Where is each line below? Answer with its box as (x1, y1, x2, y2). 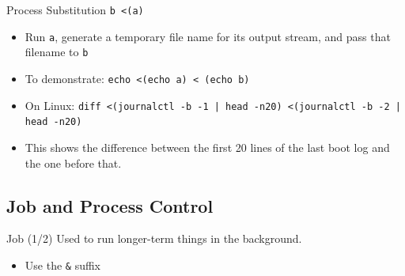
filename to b (25, 43, 89, 60)
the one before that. (25, 154, 122, 171)
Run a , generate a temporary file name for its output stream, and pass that (25, 28, 391, 44)
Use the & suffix (25, 256, 101, 273)
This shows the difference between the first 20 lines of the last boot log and (25, 138, 390, 155)
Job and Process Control (6, 193, 214, 217)
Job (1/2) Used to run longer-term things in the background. (6, 230, 302, 247)
